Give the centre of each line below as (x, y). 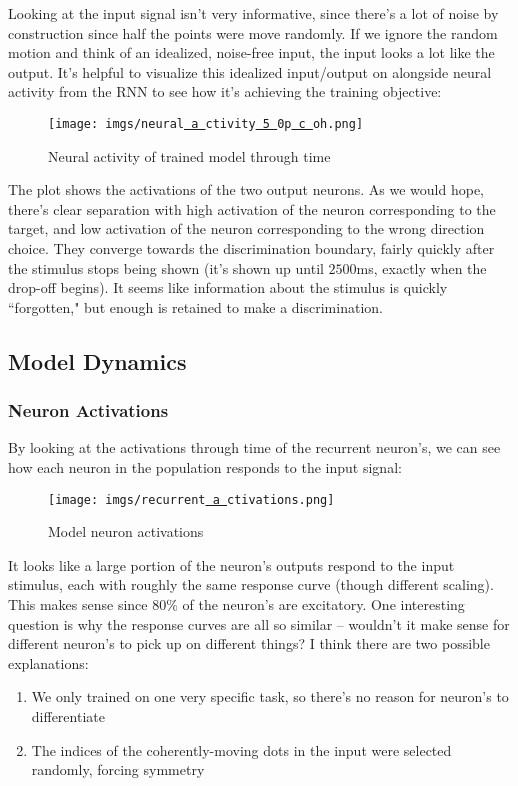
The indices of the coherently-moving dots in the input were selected (241, 749)
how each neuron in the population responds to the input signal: (205, 466)
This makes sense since (78, 604)
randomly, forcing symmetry (118, 769)
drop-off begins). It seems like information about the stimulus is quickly (228, 287)
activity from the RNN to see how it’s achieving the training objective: (225, 91)
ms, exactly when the (421, 267)
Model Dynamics (97, 360)
